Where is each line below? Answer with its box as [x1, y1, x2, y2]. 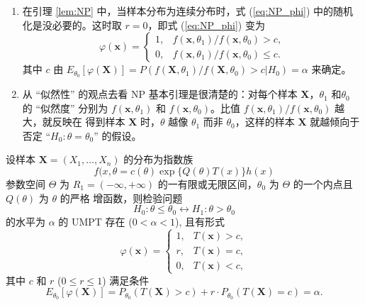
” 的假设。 [94, 128, 142, 143]
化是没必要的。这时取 [22, 17, 122, 32]
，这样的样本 [235, 114, 295, 129]
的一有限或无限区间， [157, 177, 257, 192]
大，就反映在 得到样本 [22, 114, 125, 129]
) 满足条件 [102, 272, 150, 287]
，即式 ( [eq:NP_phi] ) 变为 [147, 17, 265, 32]
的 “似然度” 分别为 [22, 100, 108, 115]
